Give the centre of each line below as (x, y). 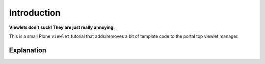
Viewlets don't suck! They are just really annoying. (62, 27)
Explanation (28, 50)
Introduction (35, 13)
